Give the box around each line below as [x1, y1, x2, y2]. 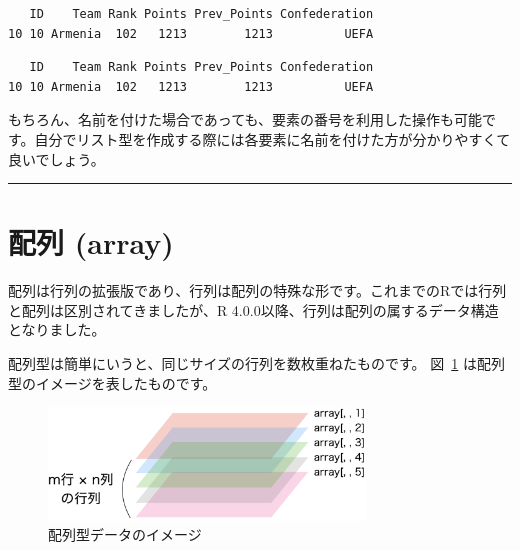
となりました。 [8, 319, 106, 340]
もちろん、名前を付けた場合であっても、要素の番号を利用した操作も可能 [8, 109, 483, 130]
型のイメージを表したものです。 [8, 372, 217, 393]
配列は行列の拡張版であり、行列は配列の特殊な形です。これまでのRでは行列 [8, 280, 507, 301]
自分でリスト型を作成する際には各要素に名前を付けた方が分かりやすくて [34, 128, 511, 149]
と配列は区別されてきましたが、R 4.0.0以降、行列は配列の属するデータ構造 [8, 299, 499, 320]
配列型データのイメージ [48, 524, 202, 545]
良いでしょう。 [8, 148, 105, 169]
